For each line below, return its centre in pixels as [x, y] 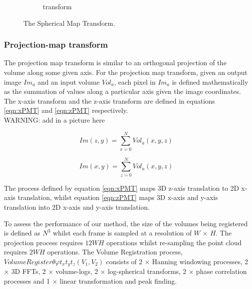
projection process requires [43, 242]
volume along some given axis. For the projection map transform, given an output [126, 72]
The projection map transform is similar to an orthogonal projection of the [115, 63]
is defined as [22, 233]
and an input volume [69, 81]
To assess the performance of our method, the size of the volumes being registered [126, 223]
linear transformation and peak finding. [118, 281]
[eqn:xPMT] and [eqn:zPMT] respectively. [66, 110]
